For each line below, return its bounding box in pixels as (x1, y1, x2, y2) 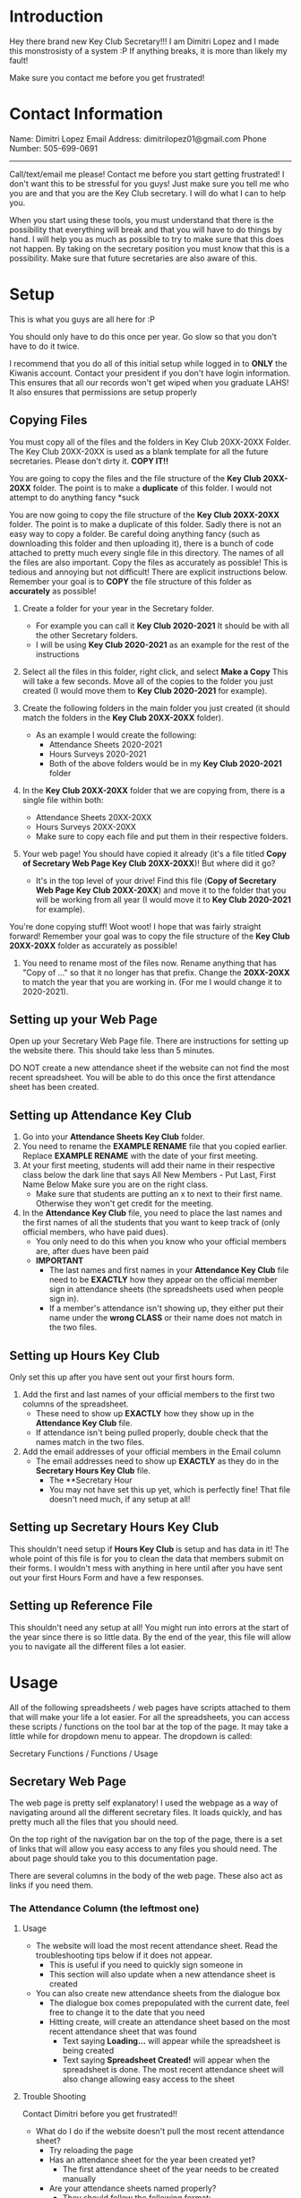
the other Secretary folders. (35, 629, 139, 640)
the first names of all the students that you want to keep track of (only (21, 1217, 280, 1228)
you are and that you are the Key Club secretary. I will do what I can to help (9, 187, 287, 198)
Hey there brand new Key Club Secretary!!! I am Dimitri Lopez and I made (9, 36, 279, 47)
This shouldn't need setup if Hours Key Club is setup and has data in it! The (9, 1544, 289, 1554)
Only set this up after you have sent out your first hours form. (9, 1372, 236, 1382)
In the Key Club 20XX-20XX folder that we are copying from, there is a (21, 784, 285, 795)
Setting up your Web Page (9, 1012, 159, 1027)
